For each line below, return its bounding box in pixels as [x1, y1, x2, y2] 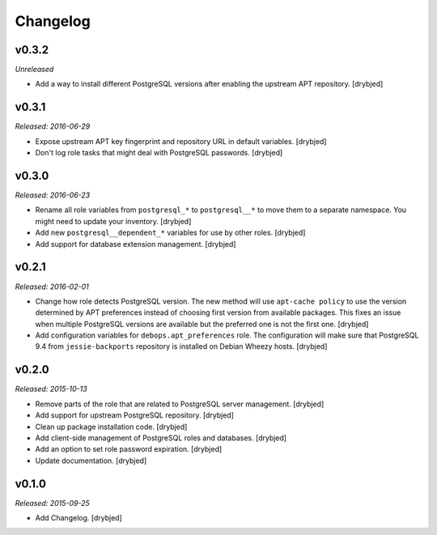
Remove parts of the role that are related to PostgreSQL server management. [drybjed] [35, 399, 325, 409]
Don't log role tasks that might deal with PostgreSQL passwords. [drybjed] [35, 148, 283, 158]
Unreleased [15, 65, 54, 74]
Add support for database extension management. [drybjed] [35, 239, 236, 248]
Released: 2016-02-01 [15, 282, 89, 291]
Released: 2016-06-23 [15, 190, 91, 200]
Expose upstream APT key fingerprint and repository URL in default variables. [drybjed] [35, 136, 327, 146]
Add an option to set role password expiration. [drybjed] [35, 444, 223, 454]
